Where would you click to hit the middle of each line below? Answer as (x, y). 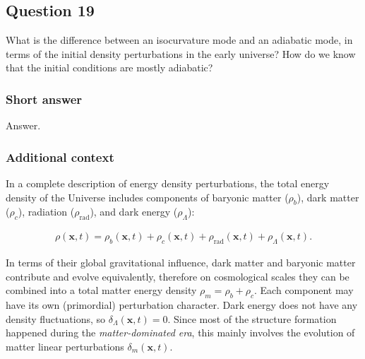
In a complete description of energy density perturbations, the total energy (168, 183)
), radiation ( (46, 212)
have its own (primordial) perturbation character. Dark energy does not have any (182, 305)
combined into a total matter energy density (101, 290)
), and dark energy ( (134, 212)
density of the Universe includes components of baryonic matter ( (147, 197)
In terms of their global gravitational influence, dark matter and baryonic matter (181, 263)
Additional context (60, 157)
